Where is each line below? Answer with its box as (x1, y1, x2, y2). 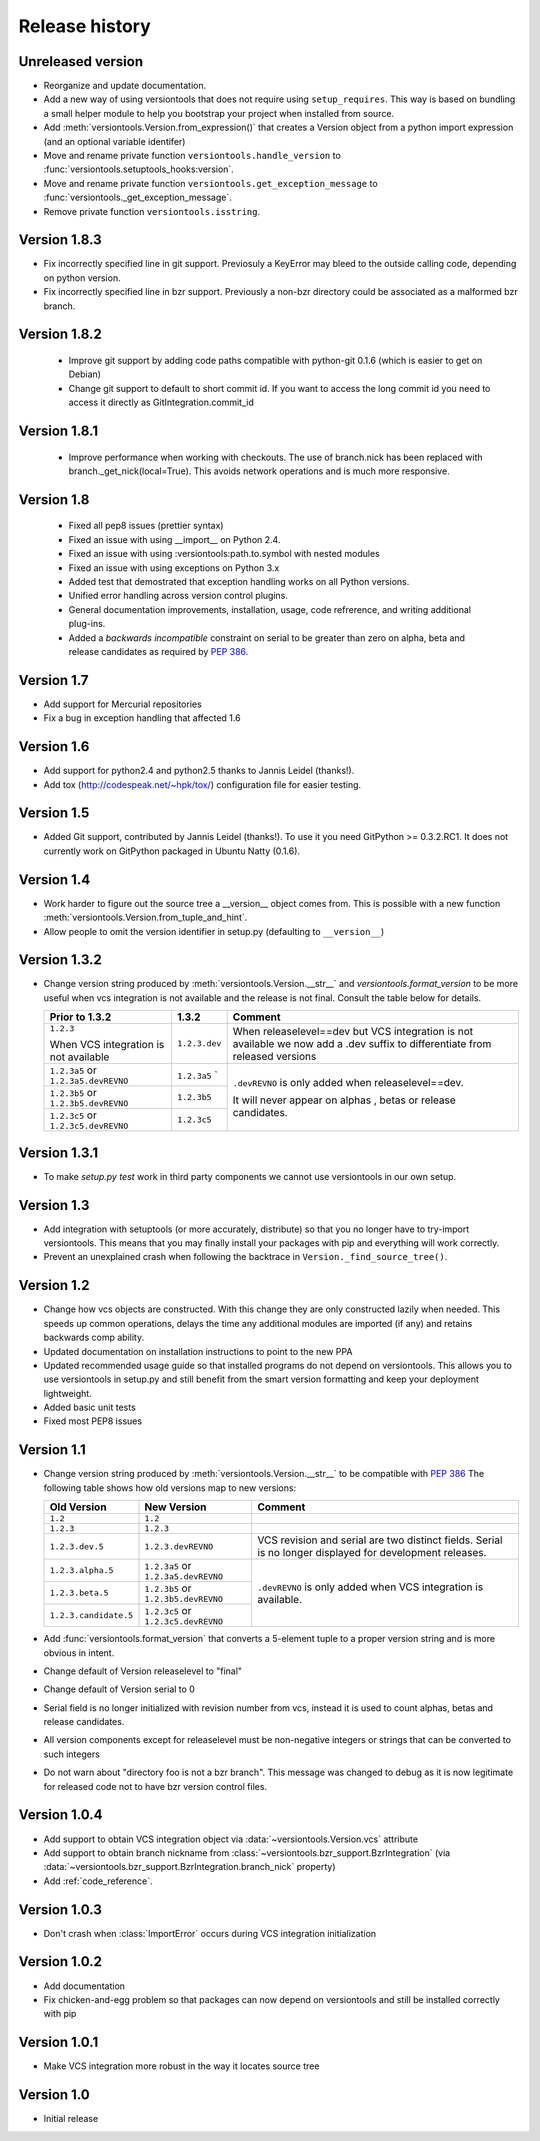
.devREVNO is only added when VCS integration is (257, 1580, 484, 1594)
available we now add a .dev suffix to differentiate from (232, 1036, 492, 1050)
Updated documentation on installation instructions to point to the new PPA (43, 1345, 353, 1357)
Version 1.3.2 (18, 951, 102, 969)
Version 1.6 (18, 738, 90, 755)
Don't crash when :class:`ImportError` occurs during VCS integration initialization (43, 1927, 377, 1939)
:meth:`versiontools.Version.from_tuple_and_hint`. (43, 911, 248, 924)
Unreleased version (18, 53, 144, 70)
